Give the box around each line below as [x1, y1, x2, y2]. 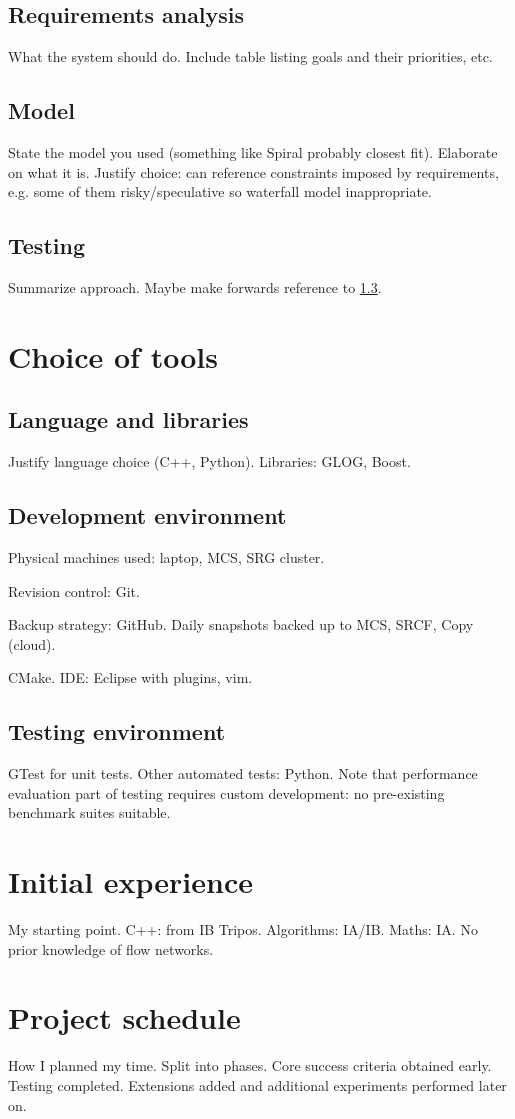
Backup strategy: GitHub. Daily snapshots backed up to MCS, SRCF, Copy [8, 614, 474, 635]
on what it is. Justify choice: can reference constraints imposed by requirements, [8, 161, 499, 182]
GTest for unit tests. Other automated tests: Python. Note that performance [8, 763, 478, 784]
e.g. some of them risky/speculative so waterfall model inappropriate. [8, 181, 432, 202]
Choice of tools [8, 335, 218, 376]
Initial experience [8, 861, 254, 902]
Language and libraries [8, 404, 249, 435]
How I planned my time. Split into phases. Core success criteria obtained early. [8, 1055, 492, 1076]
